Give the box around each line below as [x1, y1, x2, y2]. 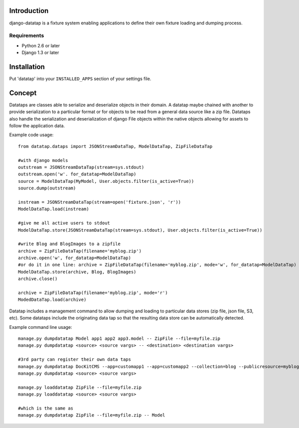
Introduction [9, 6, 49, 15]
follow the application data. [9, 123, 65, 129]
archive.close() [18, 276, 58, 282]
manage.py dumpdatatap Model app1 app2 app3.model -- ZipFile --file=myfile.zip [18, 335, 221, 341]
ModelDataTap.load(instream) [18, 206, 89, 212]
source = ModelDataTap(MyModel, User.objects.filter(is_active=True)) [18, 178, 194, 184]
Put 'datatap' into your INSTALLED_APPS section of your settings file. [9, 75, 151, 82]
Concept [9, 89, 37, 97]
